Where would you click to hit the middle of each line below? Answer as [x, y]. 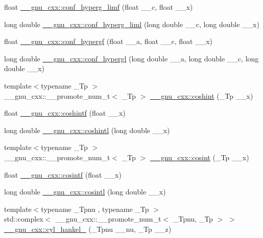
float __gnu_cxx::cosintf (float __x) [63, 174]
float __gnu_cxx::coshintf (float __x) [65, 113]
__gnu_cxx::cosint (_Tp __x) [199, 157]
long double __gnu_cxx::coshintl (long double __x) [87, 130]
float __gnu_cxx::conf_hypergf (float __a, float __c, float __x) [109, 41]
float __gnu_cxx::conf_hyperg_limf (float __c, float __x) [99, 7]
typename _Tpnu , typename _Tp [95, 209]
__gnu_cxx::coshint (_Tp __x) [201, 95]
